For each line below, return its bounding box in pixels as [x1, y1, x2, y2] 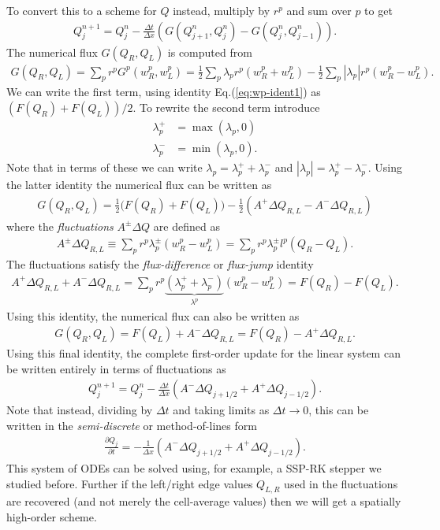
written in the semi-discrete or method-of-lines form [6, 417, 257, 434]
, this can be [308, 402, 369, 418]
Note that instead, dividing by [6, 402, 153, 418]
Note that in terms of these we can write [6, 159, 203, 176]
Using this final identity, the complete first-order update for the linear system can [6, 345, 401, 361]
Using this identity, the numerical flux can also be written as [6, 307, 300, 324]
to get [364, 2, 393, 18]
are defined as [153, 217, 220, 234]
